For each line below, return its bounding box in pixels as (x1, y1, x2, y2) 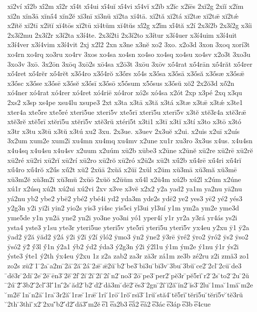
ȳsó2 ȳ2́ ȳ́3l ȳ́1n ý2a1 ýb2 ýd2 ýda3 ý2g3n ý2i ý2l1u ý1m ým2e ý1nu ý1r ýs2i (7, 241, 239, 251)
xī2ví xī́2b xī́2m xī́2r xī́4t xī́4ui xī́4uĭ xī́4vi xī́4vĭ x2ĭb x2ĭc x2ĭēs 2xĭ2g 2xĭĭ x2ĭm (7, 1, 244, 11)
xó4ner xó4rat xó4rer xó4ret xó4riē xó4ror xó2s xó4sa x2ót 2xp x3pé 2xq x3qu (7, 87, 242, 98)
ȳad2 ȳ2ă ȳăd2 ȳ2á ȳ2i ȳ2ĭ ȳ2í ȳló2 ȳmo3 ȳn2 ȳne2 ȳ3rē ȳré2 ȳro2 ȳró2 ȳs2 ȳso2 (7, 232, 249, 242)
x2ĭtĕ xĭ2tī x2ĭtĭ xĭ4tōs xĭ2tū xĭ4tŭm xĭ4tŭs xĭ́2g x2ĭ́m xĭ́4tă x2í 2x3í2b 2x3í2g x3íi (7, 20, 252, 30)
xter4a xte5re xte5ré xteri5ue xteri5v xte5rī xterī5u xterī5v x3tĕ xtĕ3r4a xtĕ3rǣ (7, 106, 246, 117)
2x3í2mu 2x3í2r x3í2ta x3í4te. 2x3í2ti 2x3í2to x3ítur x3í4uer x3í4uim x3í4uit (7, 29, 237, 40)
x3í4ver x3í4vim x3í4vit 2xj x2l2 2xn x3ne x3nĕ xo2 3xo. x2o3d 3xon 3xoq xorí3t (7, 39, 250, 50)
